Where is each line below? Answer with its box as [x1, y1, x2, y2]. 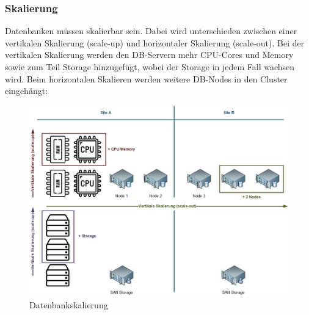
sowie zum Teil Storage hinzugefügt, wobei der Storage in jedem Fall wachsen [5, 60, 295, 73]
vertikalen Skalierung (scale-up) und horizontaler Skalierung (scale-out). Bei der [5, 36, 305, 49]
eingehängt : [5, 84, 48, 97]
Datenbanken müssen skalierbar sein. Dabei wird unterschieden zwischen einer [5, 24, 297, 37]
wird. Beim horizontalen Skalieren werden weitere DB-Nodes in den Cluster [5, 72, 288, 85]
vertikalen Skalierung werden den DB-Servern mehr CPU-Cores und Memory [5, 48, 294, 61]
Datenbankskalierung [29, 299, 108, 311]
